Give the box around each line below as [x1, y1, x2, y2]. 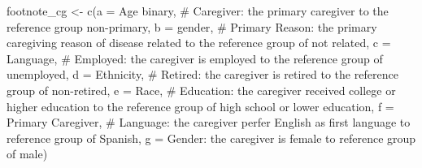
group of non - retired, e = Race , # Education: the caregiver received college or [7, 81, 396, 98]
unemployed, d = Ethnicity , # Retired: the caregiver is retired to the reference [7, 66, 398, 83]
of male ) [7, 145, 48, 162]
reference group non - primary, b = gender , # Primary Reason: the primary [7, 18, 377, 35]
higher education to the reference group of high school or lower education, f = [7, 97, 394, 114]
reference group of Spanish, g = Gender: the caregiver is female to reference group [7, 129, 416, 146]
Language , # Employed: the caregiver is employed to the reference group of [7, 50, 383, 67]
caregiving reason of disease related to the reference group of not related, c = [7, 34, 391, 51]
